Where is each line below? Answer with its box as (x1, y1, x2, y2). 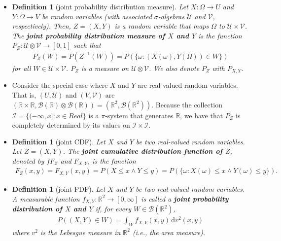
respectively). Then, (12, 21, 71, 31)
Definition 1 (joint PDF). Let (12, 183, 105, 194)
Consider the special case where (12, 80, 108, 90)
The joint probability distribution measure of (12, 30, 165, 40)
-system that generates (105, 110, 174, 120)
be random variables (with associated (41, 11, 152, 21)
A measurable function (12, 193, 80, 204)
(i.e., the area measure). (132, 227, 206, 237)
